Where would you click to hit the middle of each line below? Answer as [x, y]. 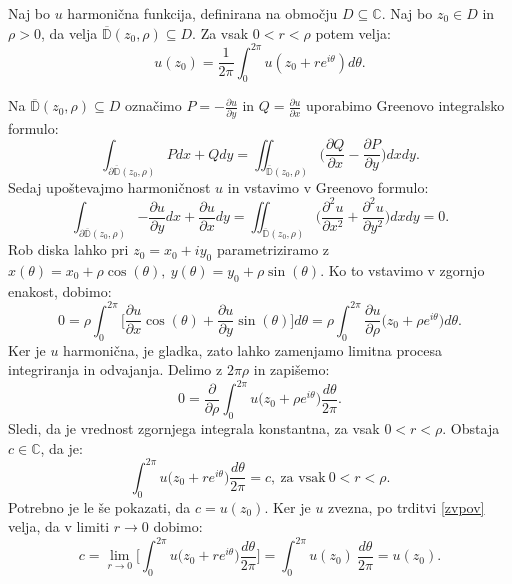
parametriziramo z [273, 249]
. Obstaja [471, 428]
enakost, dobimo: [60, 290]
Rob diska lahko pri [68, 249]
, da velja [69, 32]
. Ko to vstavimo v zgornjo [402, 269]
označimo [153, 105]
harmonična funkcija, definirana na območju [202, 13]
